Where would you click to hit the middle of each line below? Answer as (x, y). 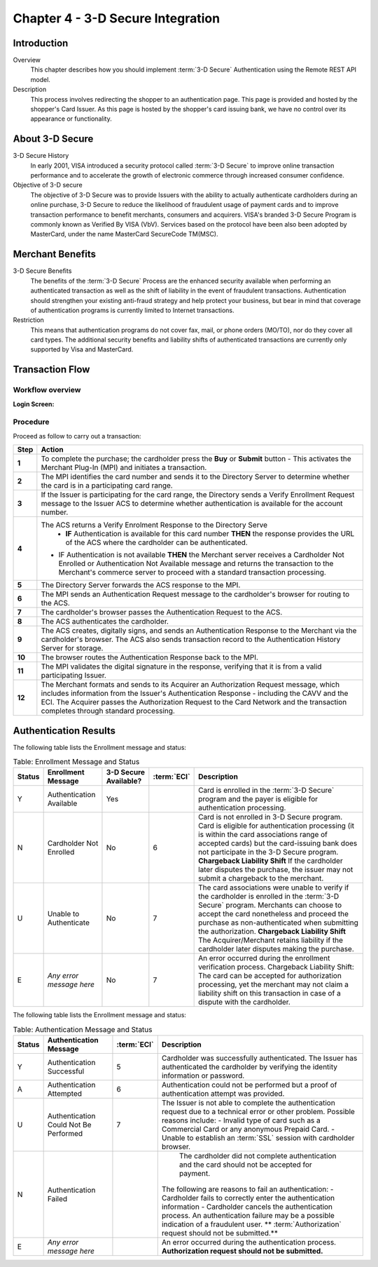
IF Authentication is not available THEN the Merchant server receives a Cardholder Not (201, 555)
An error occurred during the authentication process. (248, 1242)
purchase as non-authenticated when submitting (278, 923)
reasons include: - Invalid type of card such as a (241, 1120)
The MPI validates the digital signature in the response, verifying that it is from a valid (181, 666)
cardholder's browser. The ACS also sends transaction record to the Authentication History (191, 640)
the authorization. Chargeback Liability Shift (272, 932)
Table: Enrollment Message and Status (76, 762)
